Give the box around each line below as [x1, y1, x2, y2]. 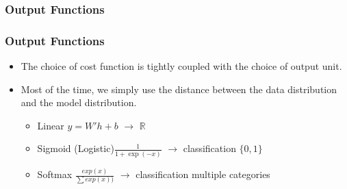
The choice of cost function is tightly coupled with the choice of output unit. [21, 59, 342, 73]
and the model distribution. [21, 95, 137, 110]
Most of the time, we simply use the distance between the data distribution [21, 81, 337, 96]
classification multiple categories [136, 167, 270, 181]
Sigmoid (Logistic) [37, 141, 114, 155]
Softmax [37, 167, 73, 181]
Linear [37, 118, 64, 132]
